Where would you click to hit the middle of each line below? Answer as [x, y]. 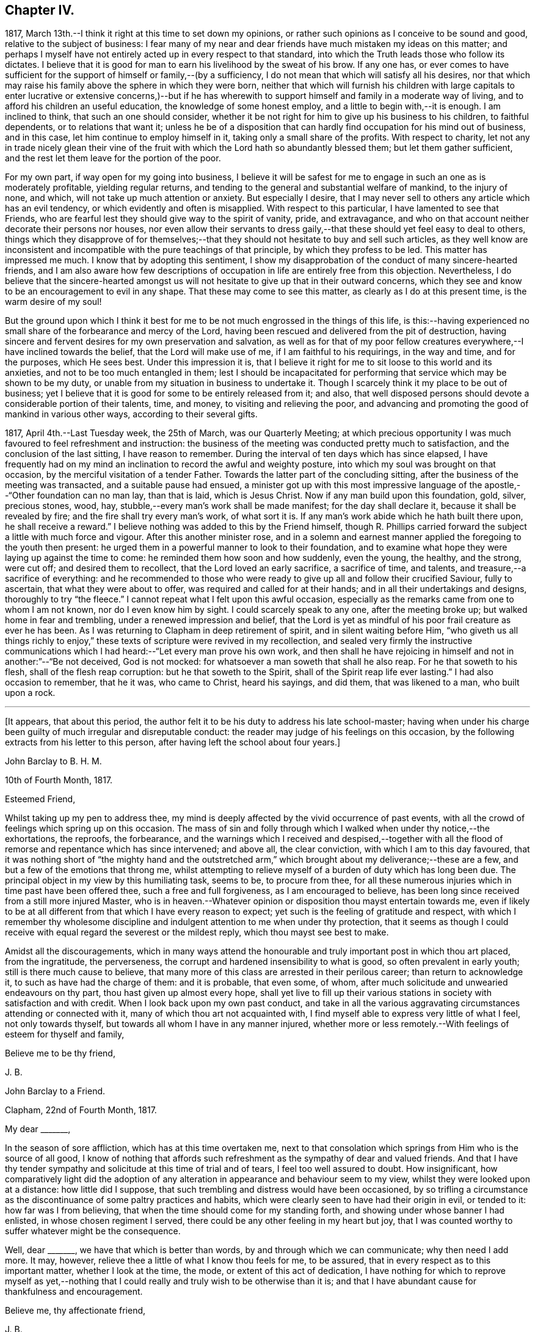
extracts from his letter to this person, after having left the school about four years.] [173, 742]
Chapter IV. [40, 10]
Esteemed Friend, [40, 799]
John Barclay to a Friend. [55, 1091]
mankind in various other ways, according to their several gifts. [131, 414]
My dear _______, [38, 1129]
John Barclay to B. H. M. [53, 761]
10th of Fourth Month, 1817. [59, 780]
